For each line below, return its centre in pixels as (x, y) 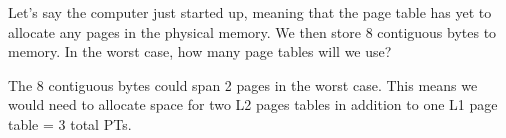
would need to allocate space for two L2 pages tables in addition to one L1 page (253, 104)
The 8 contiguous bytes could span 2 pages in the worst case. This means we (243, 84)
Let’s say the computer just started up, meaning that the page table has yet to (250, 12)
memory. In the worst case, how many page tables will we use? (200, 51)
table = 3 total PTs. (70, 123)
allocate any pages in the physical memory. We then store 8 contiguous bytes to (252, 31)
